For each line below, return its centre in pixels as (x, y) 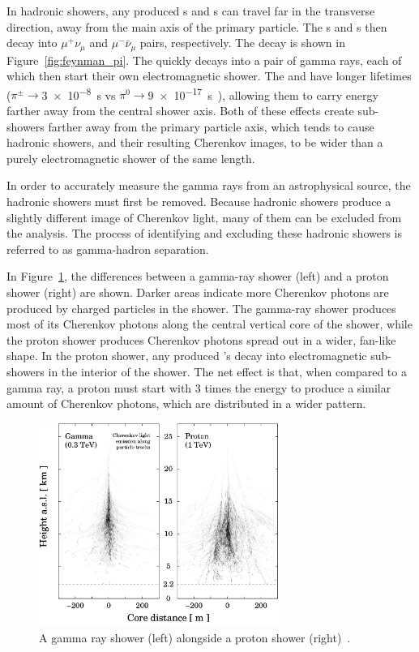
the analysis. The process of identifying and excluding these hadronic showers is (205, 233)
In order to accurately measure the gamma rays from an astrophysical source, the (209, 185)
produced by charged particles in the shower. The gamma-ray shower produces (201, 308)
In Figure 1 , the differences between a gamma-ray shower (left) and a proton (198, 276)
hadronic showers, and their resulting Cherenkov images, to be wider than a (195, 142)
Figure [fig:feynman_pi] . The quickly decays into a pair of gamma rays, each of (204, 60)
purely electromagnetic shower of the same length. (131, 158)
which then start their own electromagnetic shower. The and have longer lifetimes (209, 76)
